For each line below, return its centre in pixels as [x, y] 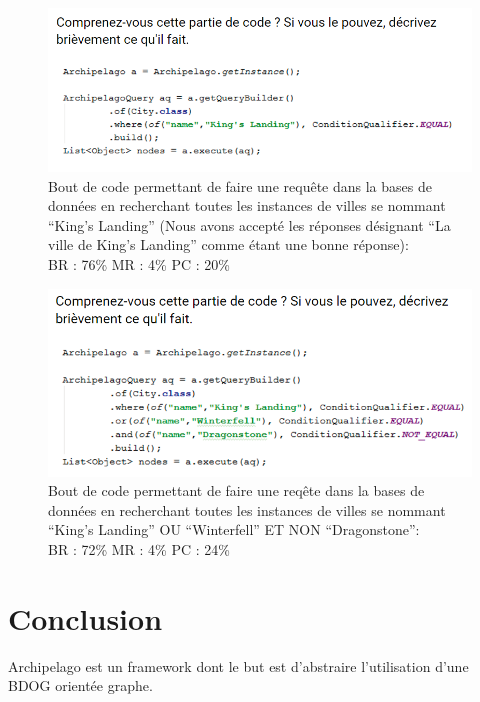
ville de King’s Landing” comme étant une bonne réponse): [228, 244]
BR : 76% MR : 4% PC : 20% [139, 263]
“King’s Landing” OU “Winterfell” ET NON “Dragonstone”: [234, 529]
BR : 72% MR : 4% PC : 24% [139, 549]
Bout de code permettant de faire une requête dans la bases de [240, 185]
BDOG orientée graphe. [80, 685]
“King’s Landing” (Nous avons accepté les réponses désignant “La [249, 224]
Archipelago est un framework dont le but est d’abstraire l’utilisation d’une [238, 665]
